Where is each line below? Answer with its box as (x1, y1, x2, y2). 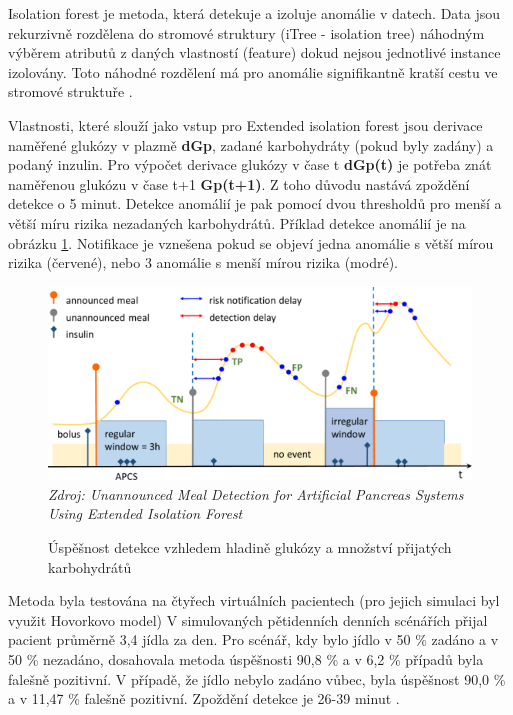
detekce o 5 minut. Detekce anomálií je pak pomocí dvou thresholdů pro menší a (8, 193, 502, 214)
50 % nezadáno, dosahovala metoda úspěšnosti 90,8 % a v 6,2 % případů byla (8, 648, 484, 669)
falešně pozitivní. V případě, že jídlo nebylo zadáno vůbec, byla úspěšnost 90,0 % (8, 668, 506, 689)
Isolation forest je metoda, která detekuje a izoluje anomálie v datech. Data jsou (8, 3, 501, 23)
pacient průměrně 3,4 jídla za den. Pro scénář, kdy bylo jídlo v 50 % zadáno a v (8, 629, 499, 650)
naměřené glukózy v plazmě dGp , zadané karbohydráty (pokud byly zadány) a (8, 134, 494, 155)
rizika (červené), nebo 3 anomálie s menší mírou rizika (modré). (8, 252, 398, 273)
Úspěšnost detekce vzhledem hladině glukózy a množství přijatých (48, 536, 452, 557)
